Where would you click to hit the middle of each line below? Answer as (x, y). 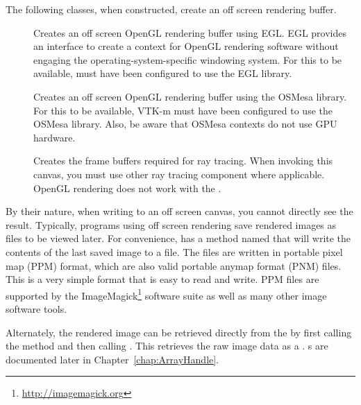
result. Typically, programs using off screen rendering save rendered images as (171, 224)
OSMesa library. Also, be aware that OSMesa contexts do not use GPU (185, 124)
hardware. (54, 137)
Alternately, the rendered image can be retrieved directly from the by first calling (179, 332)
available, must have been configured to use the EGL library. (163, 73)
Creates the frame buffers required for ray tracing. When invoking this (183, 161)
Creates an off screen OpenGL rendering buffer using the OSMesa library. (190, 96)
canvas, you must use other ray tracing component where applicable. (179, 174)
